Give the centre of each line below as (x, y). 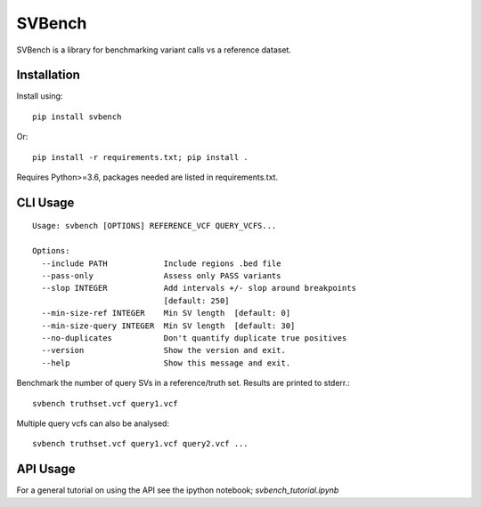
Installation (48, 75)
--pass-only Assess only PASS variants (161, 275)
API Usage (46, 469)
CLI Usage (45, 202)
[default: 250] (197, 301)
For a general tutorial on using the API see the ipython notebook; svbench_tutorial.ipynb (178, 490)
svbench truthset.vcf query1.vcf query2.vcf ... (140, 444)
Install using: (40, 96)
